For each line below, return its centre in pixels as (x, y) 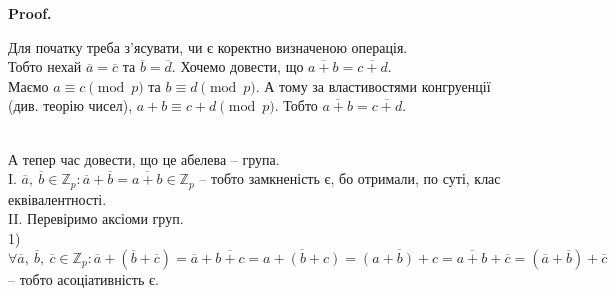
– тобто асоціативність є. (83, 278)
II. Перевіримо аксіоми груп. (96, 218)
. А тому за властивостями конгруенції (373, 85)
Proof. (30, 13)
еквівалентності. (57, 198)
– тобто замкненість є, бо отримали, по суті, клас (350, 178)
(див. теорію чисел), (70, 105)
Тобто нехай (45, 66)
